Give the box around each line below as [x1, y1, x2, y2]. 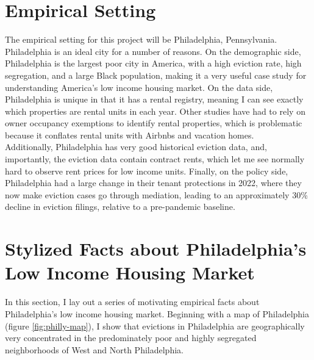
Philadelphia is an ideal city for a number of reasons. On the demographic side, [5, 45, 301, 57]
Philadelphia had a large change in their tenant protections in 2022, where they [5, 176, 302, 189]
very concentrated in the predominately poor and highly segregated [5, 331, 257, 344]
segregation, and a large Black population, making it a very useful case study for [5, 68, 307, 81]
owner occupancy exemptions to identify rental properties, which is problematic [5, 117, 302, 129]
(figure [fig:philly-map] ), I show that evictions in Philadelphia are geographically [5, 319, 305, 332]
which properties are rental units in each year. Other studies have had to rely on [5, 104, 305, 117]
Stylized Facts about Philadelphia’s [5, 236, 307, 261]
